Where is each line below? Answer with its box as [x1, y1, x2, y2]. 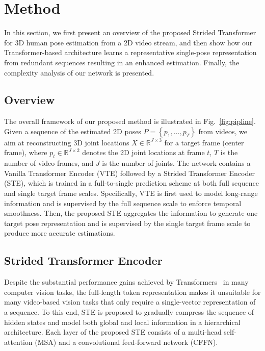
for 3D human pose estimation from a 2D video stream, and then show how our [4, 37, 253, 47]
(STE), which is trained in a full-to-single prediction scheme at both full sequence [4, 178, 259, 188]
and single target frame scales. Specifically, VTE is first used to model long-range [4, 188, 258, 198]
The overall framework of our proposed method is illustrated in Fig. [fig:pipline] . [4, 116, 256, 127]
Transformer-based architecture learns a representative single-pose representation [4, 47, 257, 58]
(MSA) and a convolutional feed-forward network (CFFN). [35, 336, 218, 347]
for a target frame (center [164, 137, 244, 147]
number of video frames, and [4, 158, 94, 168]
